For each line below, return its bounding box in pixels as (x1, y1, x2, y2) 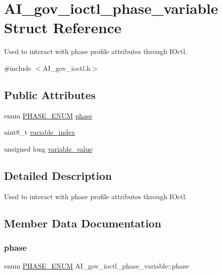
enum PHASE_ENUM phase (4, 110, 92, 120)
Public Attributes (4, 87, 96, 102)
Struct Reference (4, 17, 122, 38)
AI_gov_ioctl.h (43, 62, 90, 73)
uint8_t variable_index (4, 127, 75, 137)
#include (4, 62, 32, 73)
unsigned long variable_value (4, 143, 92, 154)
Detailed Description (4, 167, 112, 183)
